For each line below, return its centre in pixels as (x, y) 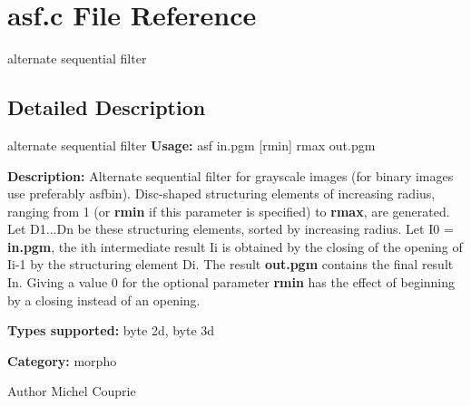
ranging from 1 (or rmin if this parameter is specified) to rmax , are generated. (229, 211)
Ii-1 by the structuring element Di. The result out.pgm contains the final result (231, 264)
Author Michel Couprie (72, 391)
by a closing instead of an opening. (104, 300)
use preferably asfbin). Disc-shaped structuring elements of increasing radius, (221, 193)
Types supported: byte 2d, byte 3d (111, 330)
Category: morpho (62, 360)
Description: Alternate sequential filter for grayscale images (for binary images (231, 175)
